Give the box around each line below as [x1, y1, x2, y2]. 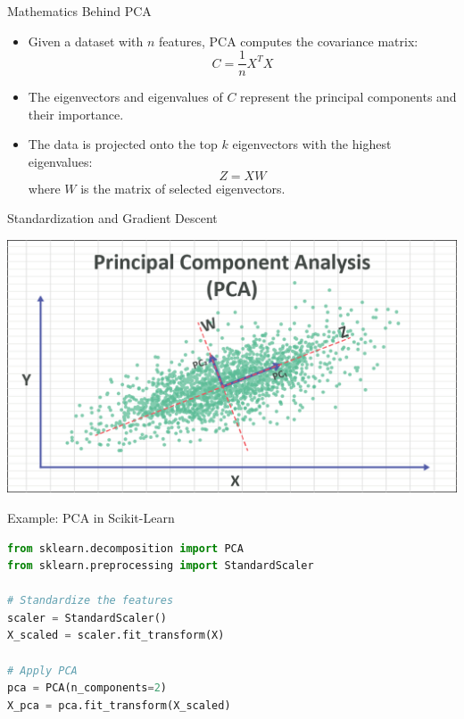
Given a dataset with [28, 31, 144, 50]
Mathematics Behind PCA [7, 2, 152, 20]
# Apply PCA [7, 664, 78, 677]
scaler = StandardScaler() [7, 611, 167, 624]
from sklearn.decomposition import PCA [7, 541, 244, 555]
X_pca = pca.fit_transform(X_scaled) [7, 698, 231, 712]
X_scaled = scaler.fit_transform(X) [7, 629, 225, 642]
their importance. [28, 104, 124, 123]
